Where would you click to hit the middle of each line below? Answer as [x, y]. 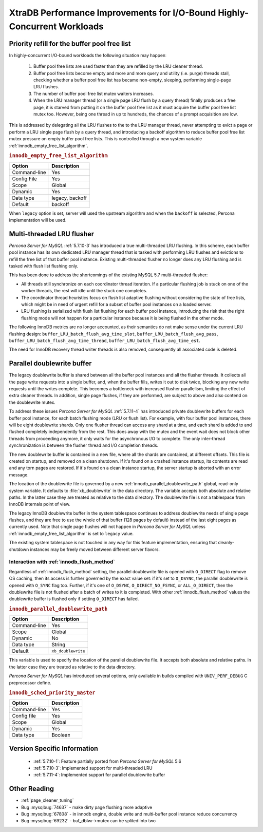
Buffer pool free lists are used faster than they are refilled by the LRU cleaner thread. [118, 66]
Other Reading [31, 789]
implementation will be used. [38, 220]
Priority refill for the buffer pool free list [70, 44]
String [58, 644]
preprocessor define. [30, 682]
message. [19, 474]
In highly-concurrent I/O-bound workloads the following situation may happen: [88, 55]
